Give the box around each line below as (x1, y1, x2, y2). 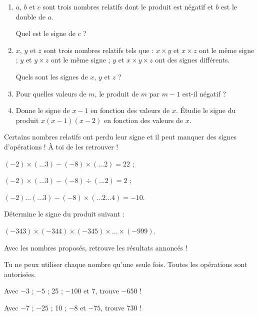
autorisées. (4, 268, 36, 279)
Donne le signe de (15, 105, 70, 115)
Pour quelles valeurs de (15, 88, 86, 98)
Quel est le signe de (15, 28, 75, 38)
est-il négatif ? (182, 88, 226, 98)
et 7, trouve (83, 285, 119, 296)
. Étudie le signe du (176, 105, 236, 115)
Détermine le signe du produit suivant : (4, 208, 124, 219)
